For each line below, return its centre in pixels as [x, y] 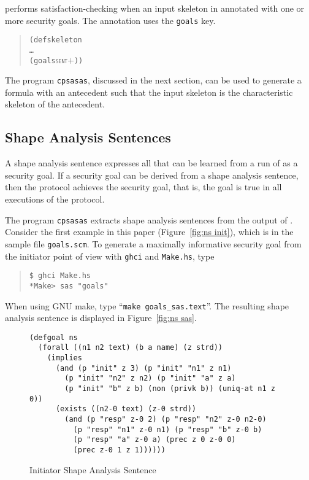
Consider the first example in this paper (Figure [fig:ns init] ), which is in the [149, 232]
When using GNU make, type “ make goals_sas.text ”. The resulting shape [147, 305]
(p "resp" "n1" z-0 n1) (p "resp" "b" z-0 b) [168, 429]
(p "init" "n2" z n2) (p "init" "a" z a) [150, 378]
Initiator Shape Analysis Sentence [93, 469]
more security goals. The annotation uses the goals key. [110, 20]
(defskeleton [55, 40]
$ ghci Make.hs [60, 276]
